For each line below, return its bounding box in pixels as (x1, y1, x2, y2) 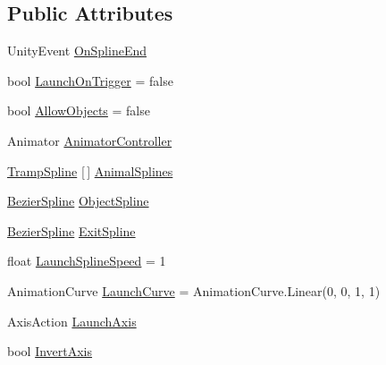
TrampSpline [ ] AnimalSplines (7, 161, 173, 180)
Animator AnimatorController (7, 131, 172, 149)
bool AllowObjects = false (7, 101, 150, 120)
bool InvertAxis (7, 342, 93, 361)
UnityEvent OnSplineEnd (7, 41, 147, 60)
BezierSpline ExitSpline (7, 221, 136, 240)
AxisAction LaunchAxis (7, 311, 137, 330)
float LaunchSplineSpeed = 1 (7, 251, 166, 270)
